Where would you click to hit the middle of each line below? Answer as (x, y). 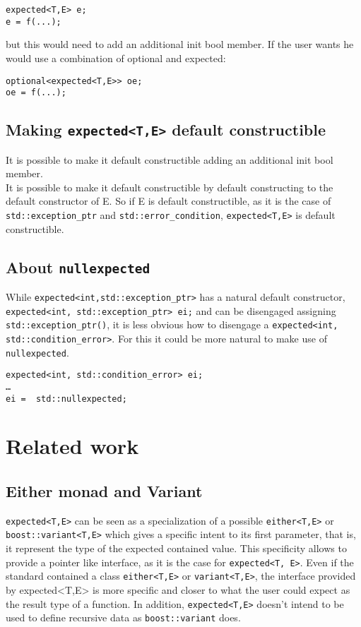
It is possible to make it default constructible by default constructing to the (170, 187)
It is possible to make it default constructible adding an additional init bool (170, 159)
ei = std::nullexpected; (66, 399)
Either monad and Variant (104, 491)
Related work (72, 446)
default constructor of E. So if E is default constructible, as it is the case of (168, 201)
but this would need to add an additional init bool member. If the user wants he (180, 44)
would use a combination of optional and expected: (116, 58)
